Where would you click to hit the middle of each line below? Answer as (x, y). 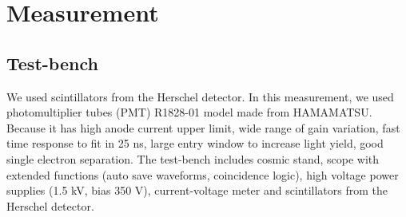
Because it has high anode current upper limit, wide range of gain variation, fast (203, 127)
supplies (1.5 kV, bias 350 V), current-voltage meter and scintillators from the (197, 190)
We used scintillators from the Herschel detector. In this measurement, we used (200, 96)
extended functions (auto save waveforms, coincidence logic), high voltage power (203, 174)
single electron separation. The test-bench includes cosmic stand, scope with (193, 158)
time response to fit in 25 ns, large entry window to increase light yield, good (195, 143)
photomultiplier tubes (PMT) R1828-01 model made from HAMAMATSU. (189, 112)
